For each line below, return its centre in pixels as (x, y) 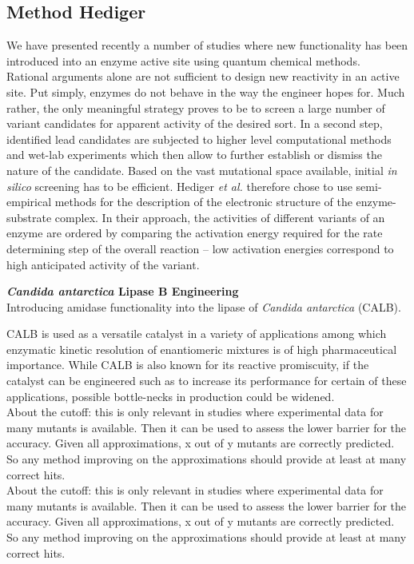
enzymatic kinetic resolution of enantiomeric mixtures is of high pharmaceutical (202, 349)
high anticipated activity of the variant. (103, 264)
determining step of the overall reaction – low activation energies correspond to (200, 248)
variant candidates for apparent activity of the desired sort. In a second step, (195, 123)
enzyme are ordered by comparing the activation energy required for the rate (195, 233)
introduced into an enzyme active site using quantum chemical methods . (183, 60)
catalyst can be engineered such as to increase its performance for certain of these (207, 381)
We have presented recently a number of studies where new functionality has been (207, 45)
